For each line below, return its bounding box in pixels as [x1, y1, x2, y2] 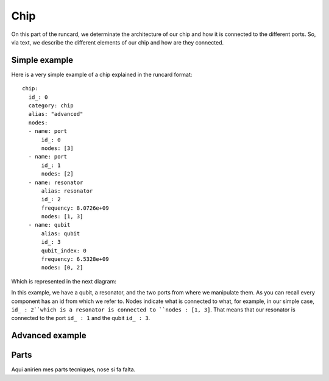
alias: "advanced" [28, 110, 83, 118]
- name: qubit [28, 221, 71, 229]
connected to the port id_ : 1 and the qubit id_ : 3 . [11, 315, 150, 322]
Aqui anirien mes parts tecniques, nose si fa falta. [11, 366, 136, 373]
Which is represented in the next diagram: [11, 277, 117, 285]
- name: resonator [28, 179, 83, 186]
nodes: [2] [41, 171, 74, 177]
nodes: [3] [41, 144, 74, 152]
